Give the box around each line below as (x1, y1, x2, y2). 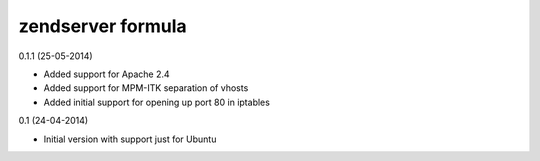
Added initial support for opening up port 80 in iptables (43, 96, 270, 108)
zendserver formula (18, 15, 187, 37)
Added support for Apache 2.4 (43, 68, 170, 80)
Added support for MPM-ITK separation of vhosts (43, 82, 249, 94)
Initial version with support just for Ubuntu (43, 133, 217, 145)
